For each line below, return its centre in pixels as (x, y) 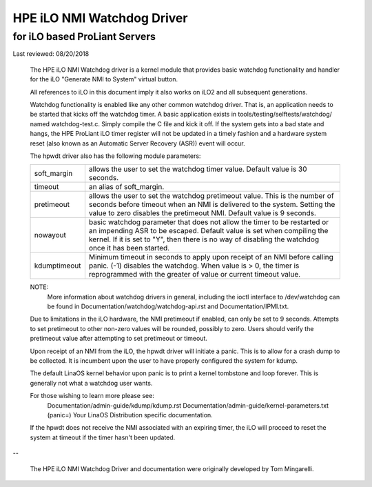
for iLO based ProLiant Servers (84, 37)
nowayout (50, 235)
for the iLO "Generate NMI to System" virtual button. (104, 79)
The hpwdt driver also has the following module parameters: (115, 156)
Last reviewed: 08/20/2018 (51, 54)
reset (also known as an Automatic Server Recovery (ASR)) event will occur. (137, 143)
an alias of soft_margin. (126, 187)
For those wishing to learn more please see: (92, 396)
